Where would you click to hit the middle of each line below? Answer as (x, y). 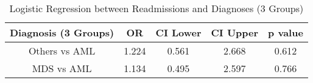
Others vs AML (62, 51)
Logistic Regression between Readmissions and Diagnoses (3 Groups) (156, 8)
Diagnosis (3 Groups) (62, 32)
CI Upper (235, 32)
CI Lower (178, 32)
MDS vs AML (62, 68)
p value (286, 32)
